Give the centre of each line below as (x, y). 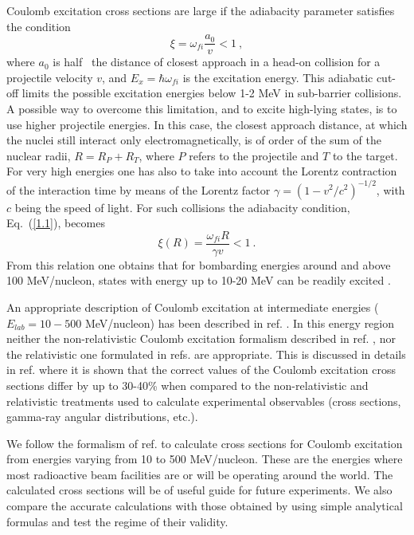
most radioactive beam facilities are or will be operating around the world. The (200, 474)
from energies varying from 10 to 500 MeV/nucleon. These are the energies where (205, 459)
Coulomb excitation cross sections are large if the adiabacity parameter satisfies (201, 10)
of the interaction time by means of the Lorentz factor (139, 189)
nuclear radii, (39, 155)
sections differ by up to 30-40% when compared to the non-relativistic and (187, 385)
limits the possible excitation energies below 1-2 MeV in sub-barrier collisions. (212, 93)
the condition (39, 26)
